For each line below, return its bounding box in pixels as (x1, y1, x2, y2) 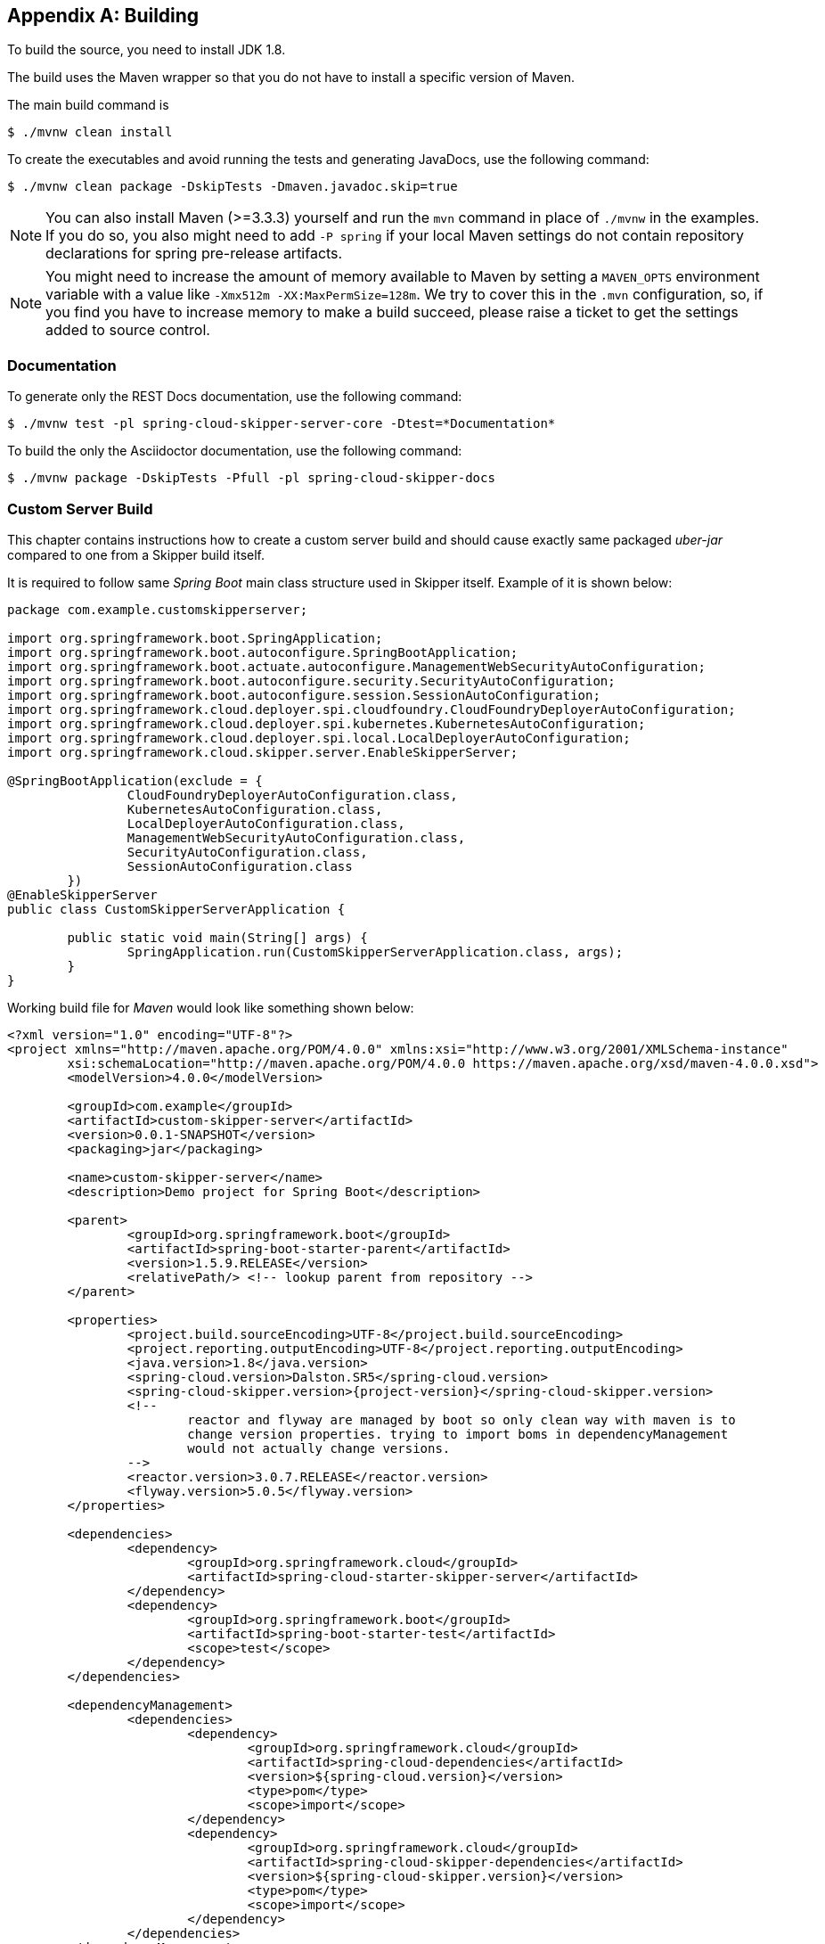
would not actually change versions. (187, 1440, 451, 1456)
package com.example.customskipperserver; (7, 602, 308, 617)
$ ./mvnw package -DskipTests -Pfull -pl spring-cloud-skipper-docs (7, 471, 495, 486)
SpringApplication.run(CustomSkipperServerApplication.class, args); (127, 944, 624, 959)
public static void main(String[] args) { (67, 930, 368, 945)
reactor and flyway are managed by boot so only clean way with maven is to (187, 1412, 736, 1427)
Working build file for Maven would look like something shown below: (7, 999, 414, 1015)
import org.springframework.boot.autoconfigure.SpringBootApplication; (7, 644, 519, 660)
